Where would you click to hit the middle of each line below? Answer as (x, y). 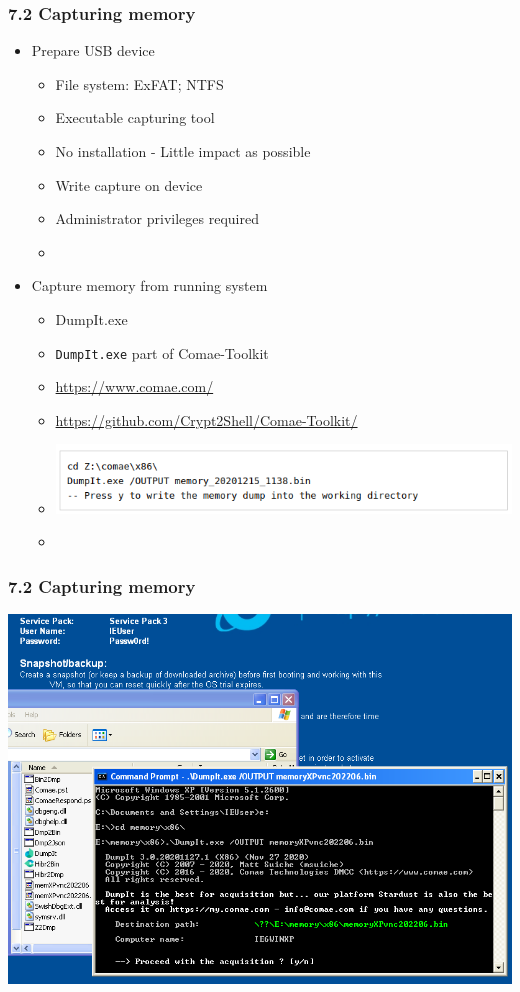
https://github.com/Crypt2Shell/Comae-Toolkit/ (206, 419)
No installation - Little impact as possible (183, 151)
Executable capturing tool (135, 117)
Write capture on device (129, 184)
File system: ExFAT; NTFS (139, 83)
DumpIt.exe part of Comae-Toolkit (162, 352)
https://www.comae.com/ (134, 386)
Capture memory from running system (149, 285)
